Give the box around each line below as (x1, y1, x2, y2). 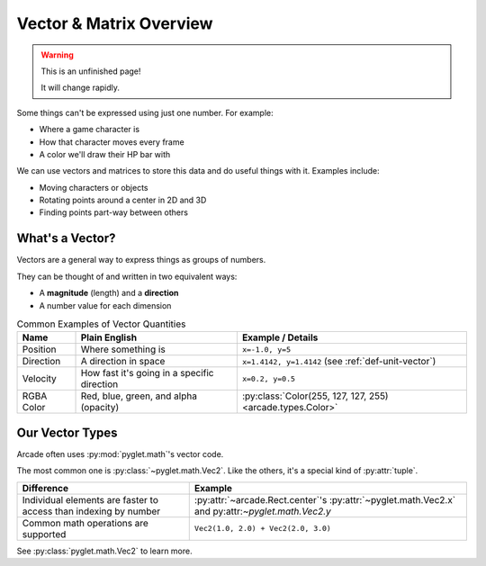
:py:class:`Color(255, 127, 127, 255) (241, 390, 389, 402)
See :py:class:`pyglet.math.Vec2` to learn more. (16, 545, 193, 556)
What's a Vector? (16, 230, 116, 247)
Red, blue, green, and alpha (80, 390, 198, 402)
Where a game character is (39, 124, 139, 135)
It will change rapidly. (40, 82, 121, 94)
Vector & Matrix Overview (16, 13, 213, 33)
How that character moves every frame (39, 136, 184, 148)
